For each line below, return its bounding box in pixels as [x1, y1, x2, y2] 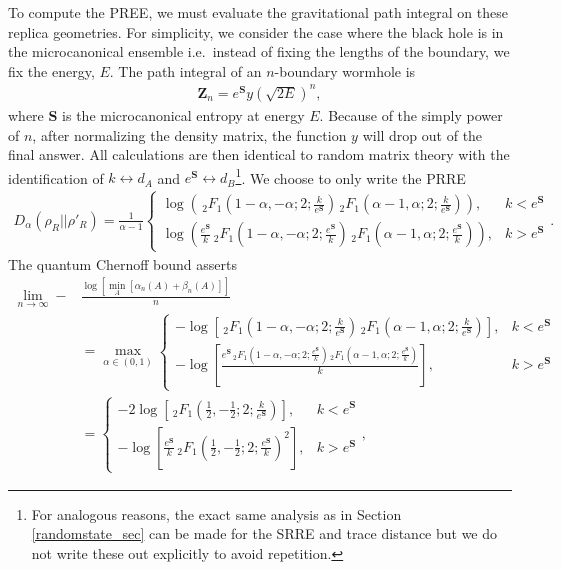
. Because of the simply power [319, 104, 503, 125]
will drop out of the [362, 124, 483, 145]
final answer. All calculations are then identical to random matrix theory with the [8, 144, 510, 165]
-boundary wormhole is [274, 60, 416, 81]
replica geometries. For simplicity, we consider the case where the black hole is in [8, 21, 504, 42]
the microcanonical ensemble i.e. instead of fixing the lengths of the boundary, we [8, 41, 510, 62]
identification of [8, 167, 104, 188]
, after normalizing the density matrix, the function [32, 124, 347, 145]
